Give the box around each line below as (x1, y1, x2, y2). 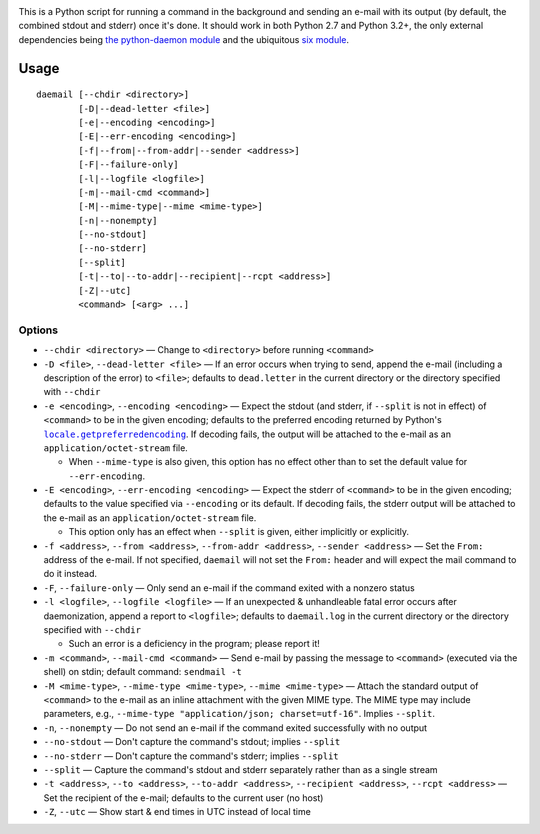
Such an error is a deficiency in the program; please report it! (68, 638, 320, 650)
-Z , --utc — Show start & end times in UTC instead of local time (43, 806, 312, 818)
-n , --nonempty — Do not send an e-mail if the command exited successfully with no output (43, 721, 428, 734)
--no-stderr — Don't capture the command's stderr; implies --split (43, 750, 339, 762)
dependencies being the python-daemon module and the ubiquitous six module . (18, 33, 350, 45)
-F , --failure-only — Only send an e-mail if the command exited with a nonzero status (43, 581, 415, 594)
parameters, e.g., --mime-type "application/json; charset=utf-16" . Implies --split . (43, 708, 435, 720)
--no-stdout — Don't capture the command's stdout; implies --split (43, 736, 341, 748)
